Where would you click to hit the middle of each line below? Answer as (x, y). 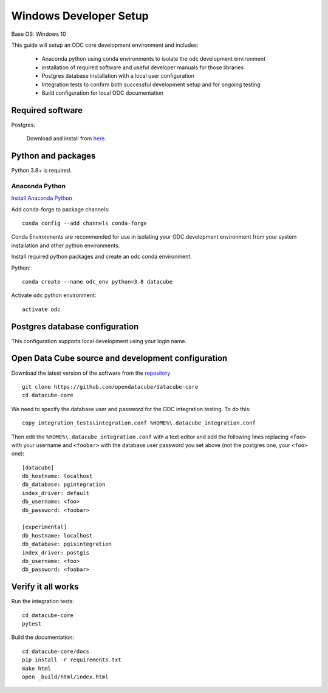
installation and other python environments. (66, 245)
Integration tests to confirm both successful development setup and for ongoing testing (151, 84)
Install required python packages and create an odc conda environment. (102, 257)
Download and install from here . (66, 138)
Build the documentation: (43, 637)
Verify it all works (45, 587)
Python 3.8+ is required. (42, 171)
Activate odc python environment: (54, 295)
